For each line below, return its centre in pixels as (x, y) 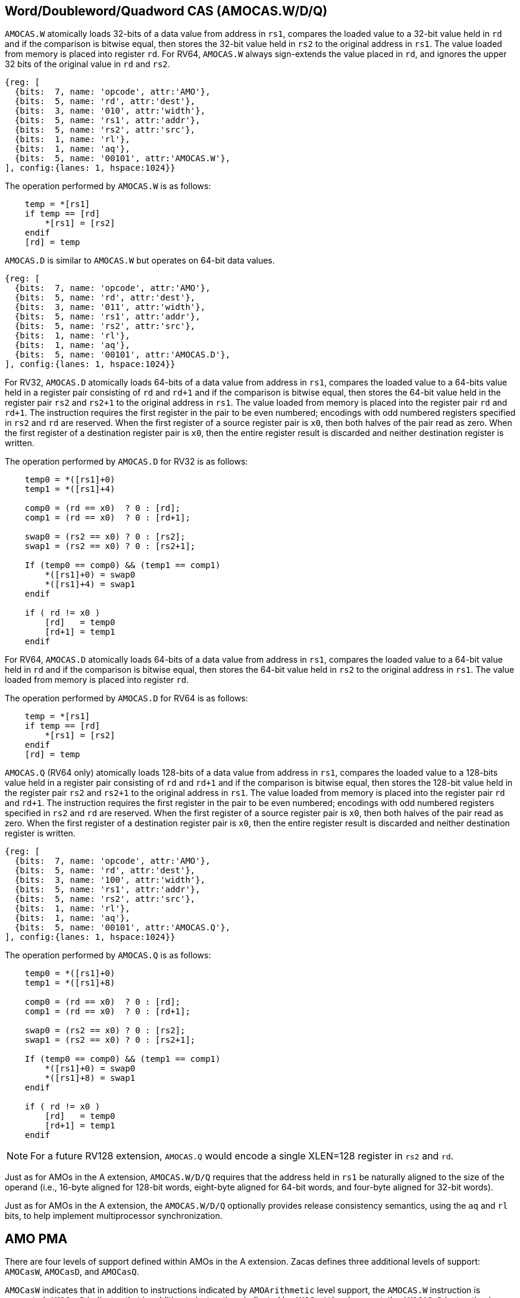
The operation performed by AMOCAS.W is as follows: (108, 186)
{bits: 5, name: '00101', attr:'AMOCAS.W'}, (123, 159)
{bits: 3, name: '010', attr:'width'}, (110, 111)
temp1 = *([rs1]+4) (70, 489)
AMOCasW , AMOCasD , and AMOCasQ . (72, 1272)
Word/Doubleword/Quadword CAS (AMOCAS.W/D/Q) (166, 11)
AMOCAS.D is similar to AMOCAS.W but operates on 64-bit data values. (140, 261)
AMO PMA (36, 1239)
